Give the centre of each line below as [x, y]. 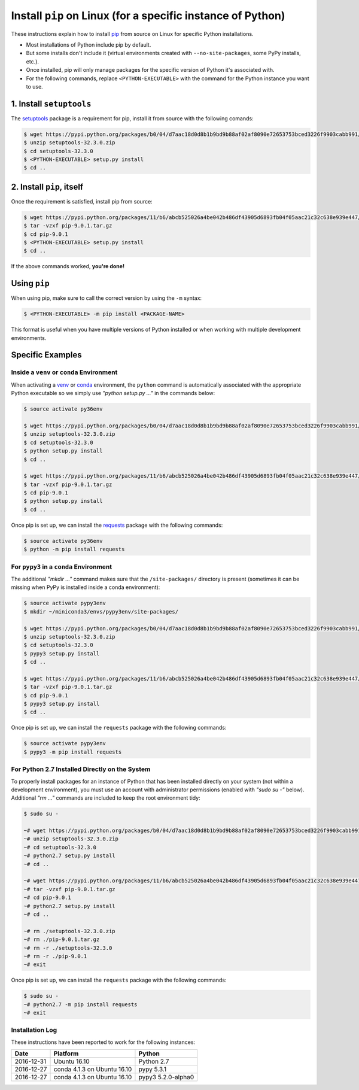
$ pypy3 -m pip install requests [73, 752]
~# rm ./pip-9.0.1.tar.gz [62, 939]
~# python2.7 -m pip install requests [80, 1004]
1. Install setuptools [51, 104]
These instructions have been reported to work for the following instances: [103, 1042]
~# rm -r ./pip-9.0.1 [55, 956]
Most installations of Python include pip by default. [89, 44]
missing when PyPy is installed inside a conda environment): [86, 587]
